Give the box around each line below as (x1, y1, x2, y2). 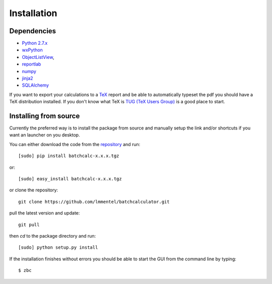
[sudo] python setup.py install (18, 245, 98, 250)
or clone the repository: (9, 187, 58, 193)
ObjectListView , (22, 54, 54, 60)
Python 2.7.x (22, 40, 48, 46)
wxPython (22, 47, 43, 53)
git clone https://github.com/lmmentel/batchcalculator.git (18, 199, 170, 204)
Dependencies (9, 27, 56, 35)
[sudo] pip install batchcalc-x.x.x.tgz (18, 153, 119, 159)
